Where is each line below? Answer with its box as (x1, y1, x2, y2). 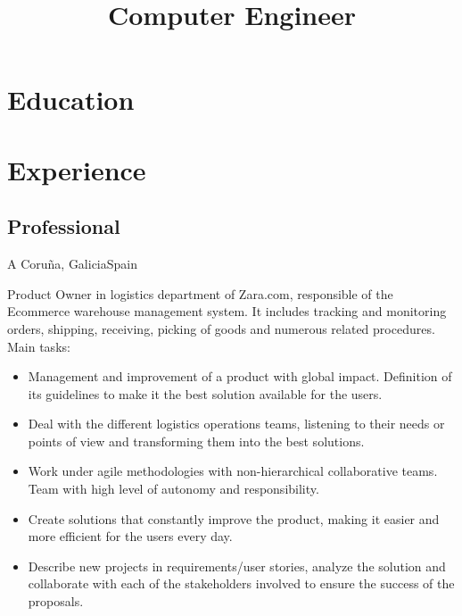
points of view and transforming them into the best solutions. (28, 431, 365, 450)
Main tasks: (7, 337, 70, 355)
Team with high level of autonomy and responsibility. (28, 479, 319, 498)
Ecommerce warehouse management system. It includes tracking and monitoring (7, 302, 447, 320)
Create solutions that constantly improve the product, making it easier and (28, 509, 440, 528)
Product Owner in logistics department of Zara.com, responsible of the (7, 284, 393, 303)
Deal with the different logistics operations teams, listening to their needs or (28, 414, 445, 433)
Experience (7, 151, 146, 187)
